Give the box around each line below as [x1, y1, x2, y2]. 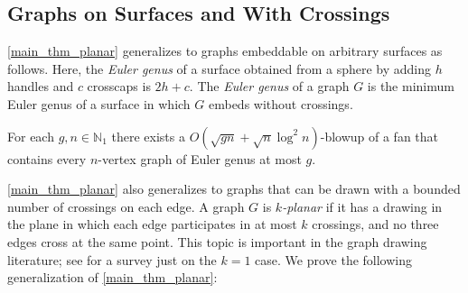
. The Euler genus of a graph [189, 77, 350, 96]
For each [7, 126, 54, 145]
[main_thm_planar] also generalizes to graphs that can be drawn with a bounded [7, 179, 461, 198]
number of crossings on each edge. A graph [7, 197, 245, 215]
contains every [7, 149, 87, 168]
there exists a [111, 126, 185, 145]
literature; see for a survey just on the [7, 250, 217, 269]
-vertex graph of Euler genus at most [98, 149, 302, 168]
